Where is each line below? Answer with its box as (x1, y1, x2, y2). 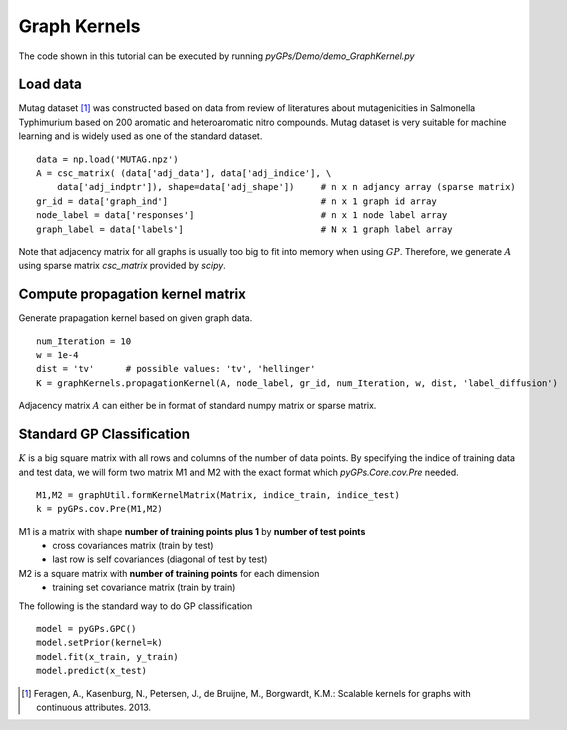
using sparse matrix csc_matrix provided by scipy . (18, 260, 227, 272)
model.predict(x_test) (36, 665, 148, 677)
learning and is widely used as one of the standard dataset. (18, 130, 263, 142)
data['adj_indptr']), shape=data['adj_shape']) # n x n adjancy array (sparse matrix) (56, 181, 517, 193)
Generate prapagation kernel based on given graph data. (18, 312, 253, 324)
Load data (18, 76, 82, 93)
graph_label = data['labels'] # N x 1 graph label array (36, 223, 453, 235)
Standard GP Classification (18, 426, 190, 443)
